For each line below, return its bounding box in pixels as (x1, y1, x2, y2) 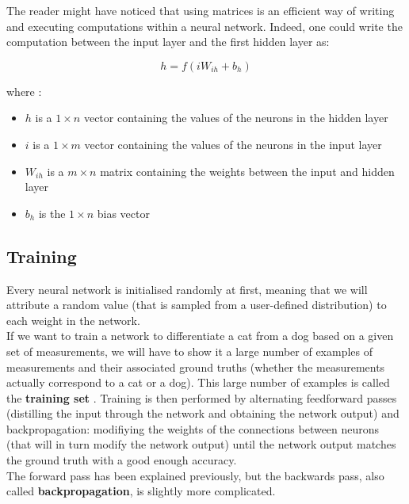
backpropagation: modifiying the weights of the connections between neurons (6, 420, 380, 437)
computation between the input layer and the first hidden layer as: (6, 33, 330, 50)
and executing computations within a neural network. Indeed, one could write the (6, 17, 403, 34)
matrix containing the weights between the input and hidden (100, 162, 395, 179)
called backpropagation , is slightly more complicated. (6, 483, 276, 499)
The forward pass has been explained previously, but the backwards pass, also (6, 467, 384, 483)
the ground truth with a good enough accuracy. (6, 452, 237, 468)
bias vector (97, 204, 150, 221)
